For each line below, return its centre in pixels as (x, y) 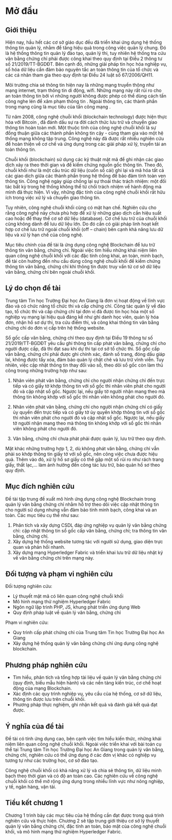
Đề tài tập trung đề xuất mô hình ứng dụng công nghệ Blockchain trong (81, 499)
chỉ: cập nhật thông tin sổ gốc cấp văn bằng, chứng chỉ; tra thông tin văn (90, 530)
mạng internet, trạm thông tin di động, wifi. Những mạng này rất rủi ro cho (83, 90)
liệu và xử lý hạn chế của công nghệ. (44, 235)
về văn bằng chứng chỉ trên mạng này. (53, 558)
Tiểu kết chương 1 (34, 803)
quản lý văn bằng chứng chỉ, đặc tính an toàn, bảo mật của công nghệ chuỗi (86, 826)
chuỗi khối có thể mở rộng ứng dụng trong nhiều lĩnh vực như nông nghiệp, (85, 781)
